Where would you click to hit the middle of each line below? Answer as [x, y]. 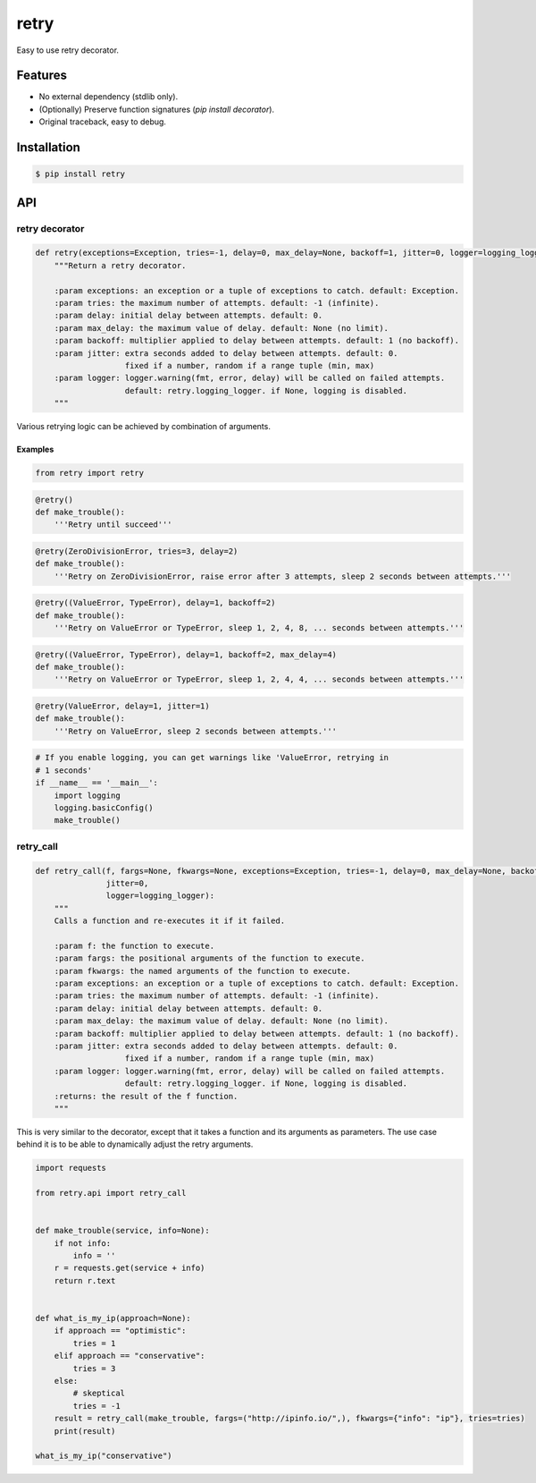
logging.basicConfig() [104, 808]
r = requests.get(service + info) [130, 1268]
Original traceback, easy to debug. [103, 122]
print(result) [85, 1431]
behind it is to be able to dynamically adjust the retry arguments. [135, 1144]
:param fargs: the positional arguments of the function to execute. [209, 958]
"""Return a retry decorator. [120, 265]
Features [42, 76]
